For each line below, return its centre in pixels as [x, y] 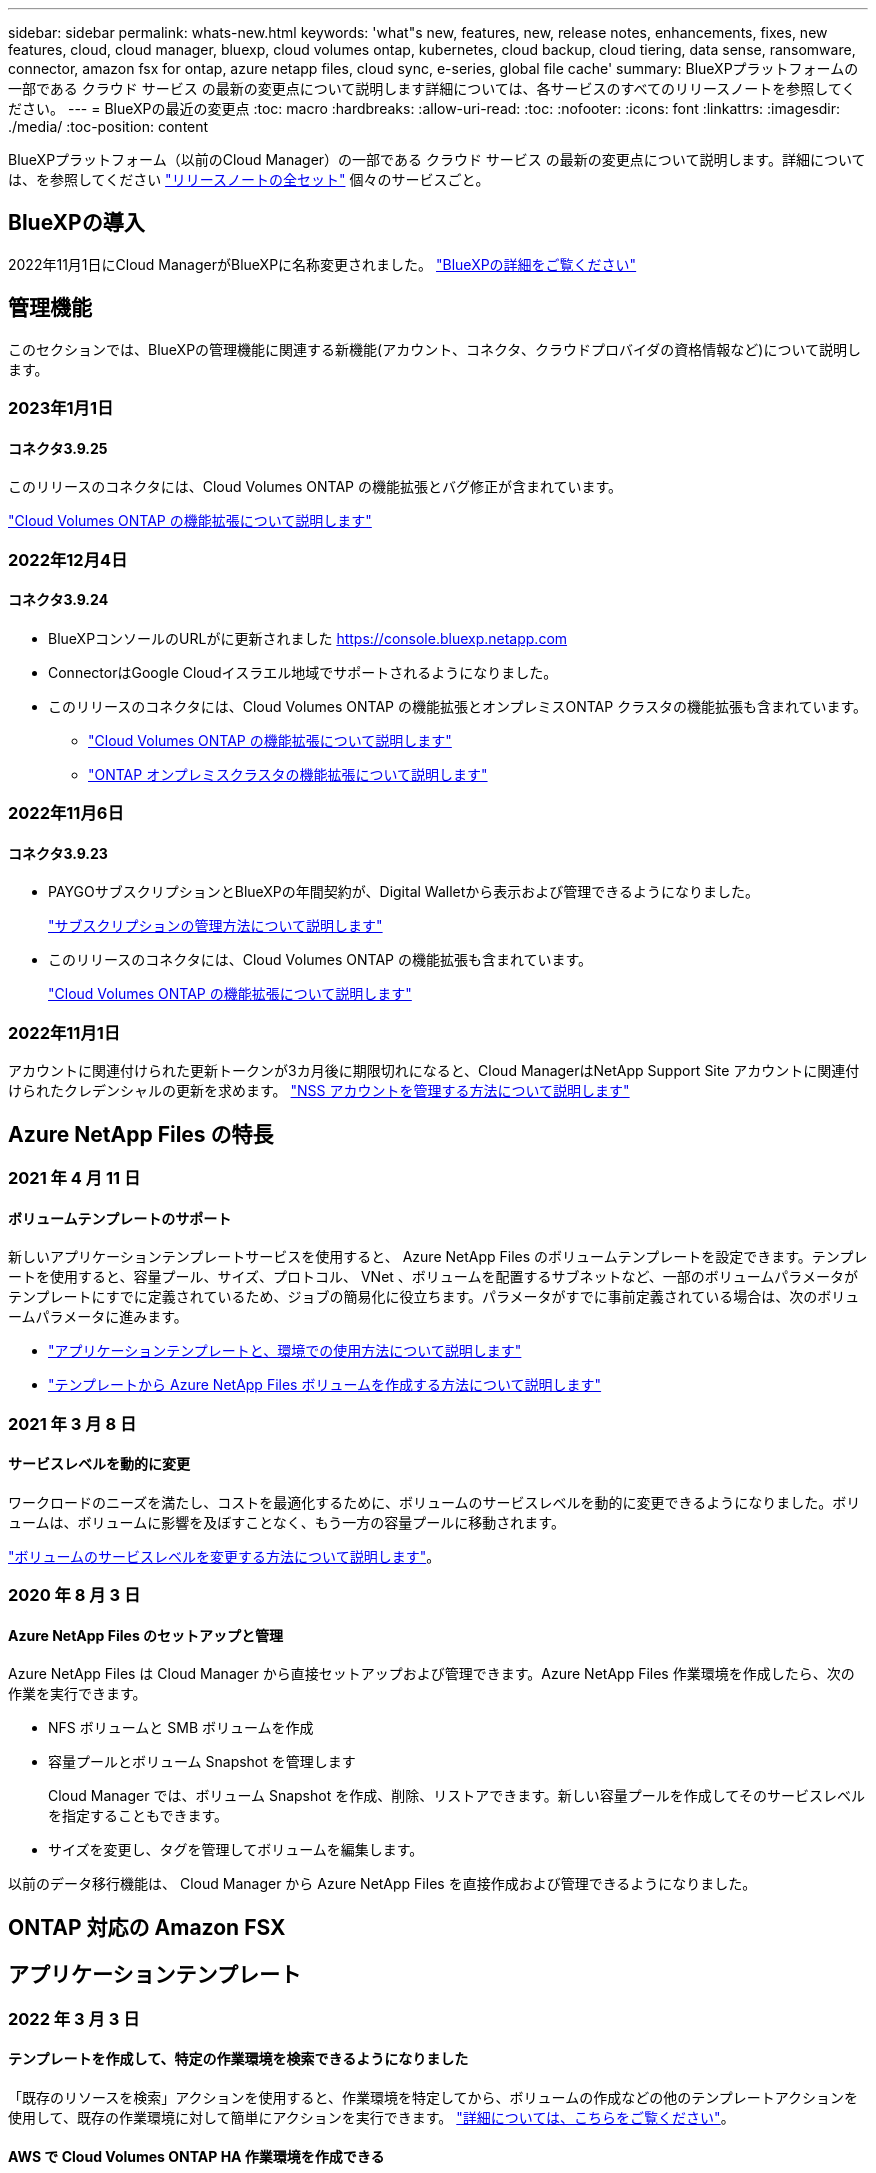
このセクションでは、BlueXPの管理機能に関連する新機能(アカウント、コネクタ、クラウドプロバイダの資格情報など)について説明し [435, 349]
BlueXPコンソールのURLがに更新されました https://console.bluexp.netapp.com [308, 638]
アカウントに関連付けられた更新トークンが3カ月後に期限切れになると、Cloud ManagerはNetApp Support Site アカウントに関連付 [434, 1071]
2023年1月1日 [61, 408]
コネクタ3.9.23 [58, 853]
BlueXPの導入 [76, 223]
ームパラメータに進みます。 [98, 1317]
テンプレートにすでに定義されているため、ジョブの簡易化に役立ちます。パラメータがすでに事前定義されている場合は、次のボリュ [434, 1297]
